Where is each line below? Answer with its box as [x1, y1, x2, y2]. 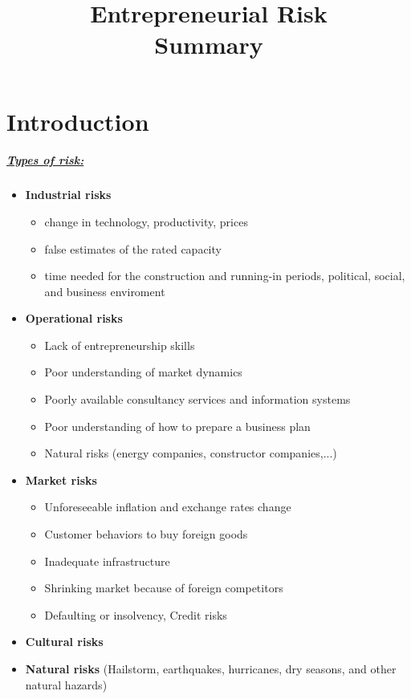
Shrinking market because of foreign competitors [44, 579, 283, 596]
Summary [154, 28, 263, 61]
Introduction [6, 104, 149, 137]
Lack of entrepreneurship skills [44, 336, 195, 353]
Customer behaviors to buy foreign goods [44, 526, 248, 543]
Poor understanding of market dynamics [44, 364, 242, 380]
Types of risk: [6, 152, 84, 169]
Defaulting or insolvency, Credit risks [44, 606, 227, 623]
